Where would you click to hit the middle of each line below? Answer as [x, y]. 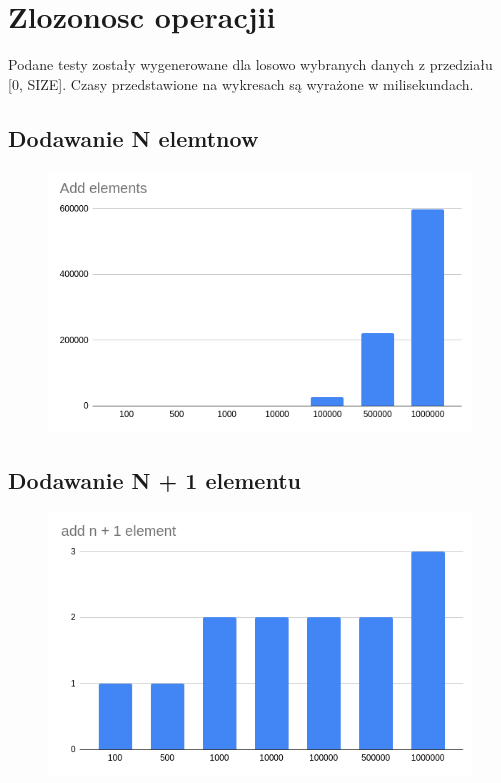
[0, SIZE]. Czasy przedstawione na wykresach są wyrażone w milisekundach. [241, 83]
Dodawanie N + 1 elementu [154, 480]
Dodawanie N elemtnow [133, 137]
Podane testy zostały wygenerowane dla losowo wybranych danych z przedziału [250, 64]
